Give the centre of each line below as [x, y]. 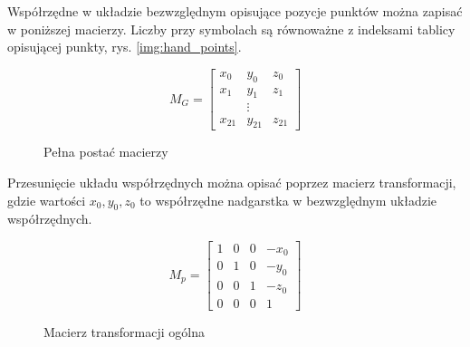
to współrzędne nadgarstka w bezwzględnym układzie [288, 200]
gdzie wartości [47, 200]
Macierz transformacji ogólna [124, 331]
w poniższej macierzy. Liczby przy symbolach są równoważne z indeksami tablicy [231, 29]
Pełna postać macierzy [106, 152]
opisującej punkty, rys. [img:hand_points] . [125, 47]
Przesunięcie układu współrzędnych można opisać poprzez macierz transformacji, [232, 182]
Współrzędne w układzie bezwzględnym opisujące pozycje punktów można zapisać [235, 11]
